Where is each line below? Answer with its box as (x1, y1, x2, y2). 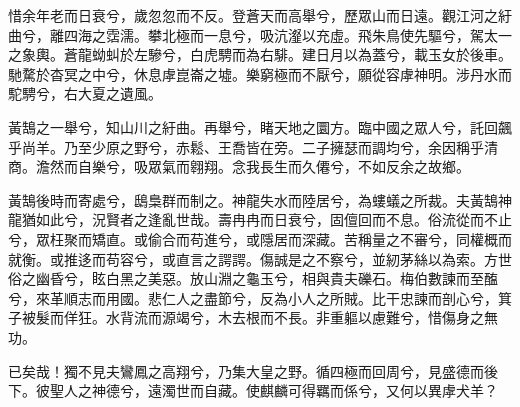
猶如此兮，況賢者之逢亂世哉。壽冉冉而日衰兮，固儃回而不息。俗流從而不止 (21, 209, 512, 230)
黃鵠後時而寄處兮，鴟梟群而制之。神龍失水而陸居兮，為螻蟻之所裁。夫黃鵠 (8, 189, 498, 210)
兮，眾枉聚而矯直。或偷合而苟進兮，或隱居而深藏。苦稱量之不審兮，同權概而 (8, 228, 512, 249)
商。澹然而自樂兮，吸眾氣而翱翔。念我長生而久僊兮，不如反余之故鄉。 (8, 156, 470, 177)
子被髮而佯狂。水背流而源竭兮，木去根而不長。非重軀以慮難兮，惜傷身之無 (8, 307, 498, 328)
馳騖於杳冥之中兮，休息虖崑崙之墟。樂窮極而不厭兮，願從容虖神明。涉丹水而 (8, 63, 512, 84)
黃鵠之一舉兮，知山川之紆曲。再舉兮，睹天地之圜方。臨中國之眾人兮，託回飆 (8, 116, 512, 137)
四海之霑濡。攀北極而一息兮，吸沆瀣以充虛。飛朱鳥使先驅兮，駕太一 (63, 24, 512, 45)
